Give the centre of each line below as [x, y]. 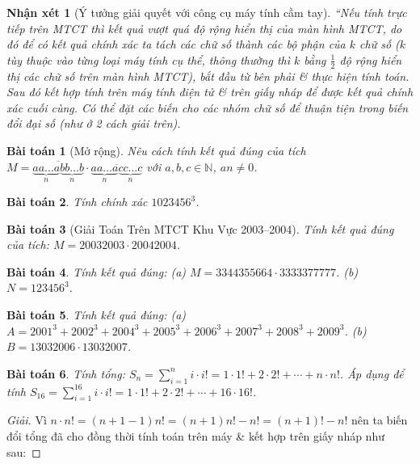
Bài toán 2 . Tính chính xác [77, 202]
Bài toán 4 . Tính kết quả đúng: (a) [97, 271]
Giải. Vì [27, 420]
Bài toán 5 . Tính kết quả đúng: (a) [97, 314]
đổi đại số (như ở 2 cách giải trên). [94, 123]
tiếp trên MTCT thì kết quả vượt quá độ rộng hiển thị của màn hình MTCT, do [204, 28]
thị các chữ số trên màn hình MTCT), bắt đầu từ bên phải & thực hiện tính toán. [208, 76]
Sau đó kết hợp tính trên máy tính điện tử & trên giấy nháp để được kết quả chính [210, 92]
